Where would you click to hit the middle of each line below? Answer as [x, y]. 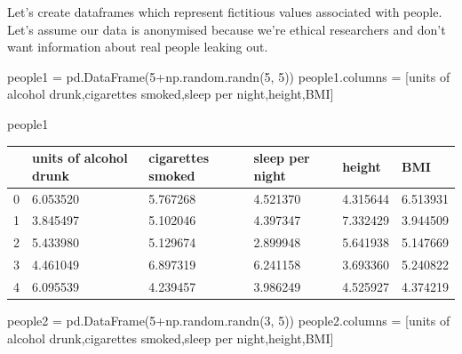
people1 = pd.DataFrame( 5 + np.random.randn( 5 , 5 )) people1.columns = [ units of [229, 76]
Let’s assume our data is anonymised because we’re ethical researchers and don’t [227, 29]
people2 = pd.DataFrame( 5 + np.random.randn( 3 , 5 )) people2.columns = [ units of [229, 320]
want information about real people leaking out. [138, 47]
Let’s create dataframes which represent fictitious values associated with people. [225, 12]
